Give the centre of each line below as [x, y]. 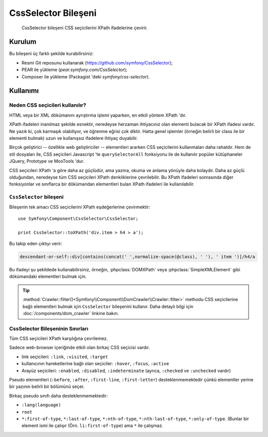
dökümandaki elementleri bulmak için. [48, 277]
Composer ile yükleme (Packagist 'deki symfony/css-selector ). [86, 76]
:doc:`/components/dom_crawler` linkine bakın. [71, 313]
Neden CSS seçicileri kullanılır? [48, 105]
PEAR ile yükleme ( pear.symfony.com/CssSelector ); [74, 70]
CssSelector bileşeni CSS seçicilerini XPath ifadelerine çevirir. [85, 28]
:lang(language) [41, 405]
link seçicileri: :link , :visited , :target [65, 357]
